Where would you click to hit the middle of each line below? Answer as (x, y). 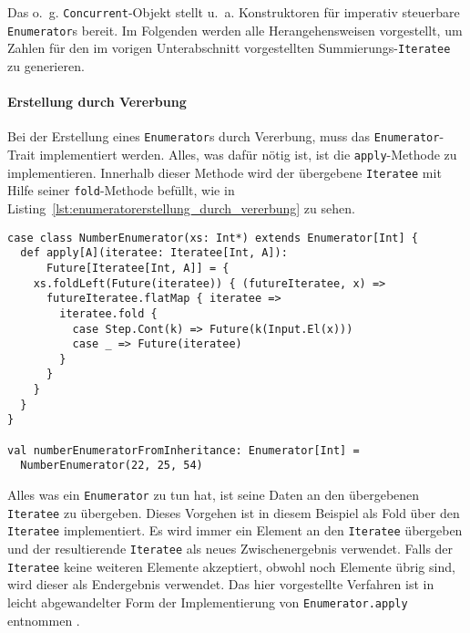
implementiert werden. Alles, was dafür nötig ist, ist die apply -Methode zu (248, 155)
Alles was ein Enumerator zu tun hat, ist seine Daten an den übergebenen (214, 495)
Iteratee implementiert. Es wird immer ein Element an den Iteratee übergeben (235, 530)
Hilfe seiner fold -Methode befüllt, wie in (121, 190)
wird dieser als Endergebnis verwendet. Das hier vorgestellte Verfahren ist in (221, 584)
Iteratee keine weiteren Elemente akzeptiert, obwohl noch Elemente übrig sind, (231, 566)
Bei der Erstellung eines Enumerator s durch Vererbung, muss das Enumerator (224, 136)
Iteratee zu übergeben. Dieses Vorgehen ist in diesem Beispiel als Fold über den (234, 512)
